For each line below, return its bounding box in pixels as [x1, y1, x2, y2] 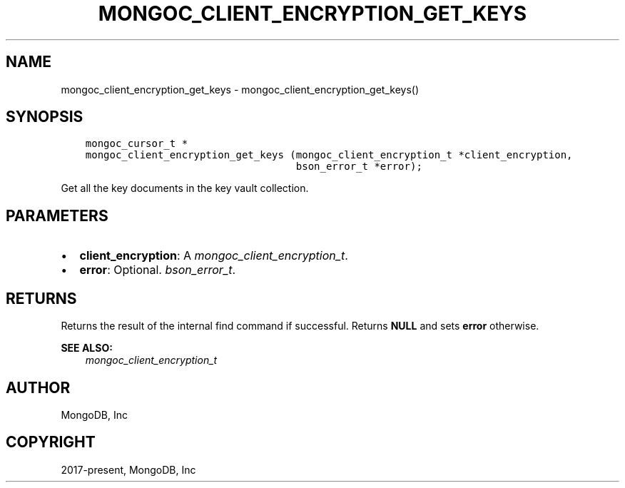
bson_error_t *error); [295, 161, 422, 173]
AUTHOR [6, 378, 71, 397]
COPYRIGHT [6, 433, 96, 452]
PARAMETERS [6, 206, 108, 225]
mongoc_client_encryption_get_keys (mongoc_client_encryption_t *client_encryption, [85, 149, 573, 161]
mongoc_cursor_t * [85, 138, 188, 150]
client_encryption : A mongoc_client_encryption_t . [79, 248, 348, 263]
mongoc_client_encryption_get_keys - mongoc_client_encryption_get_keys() [61, 83, 420, 96]
